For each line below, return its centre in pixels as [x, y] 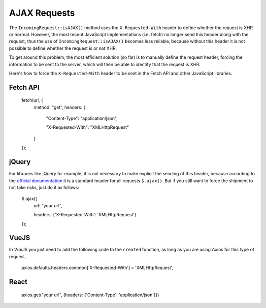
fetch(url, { [32, 100]
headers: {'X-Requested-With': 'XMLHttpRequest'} [85, 215]
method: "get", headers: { [60, 107]
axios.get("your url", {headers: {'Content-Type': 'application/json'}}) [90, 295]
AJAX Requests [42, 13]
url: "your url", [48, 205]
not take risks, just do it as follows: [44, 187]
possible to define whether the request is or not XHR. [63, 48]
